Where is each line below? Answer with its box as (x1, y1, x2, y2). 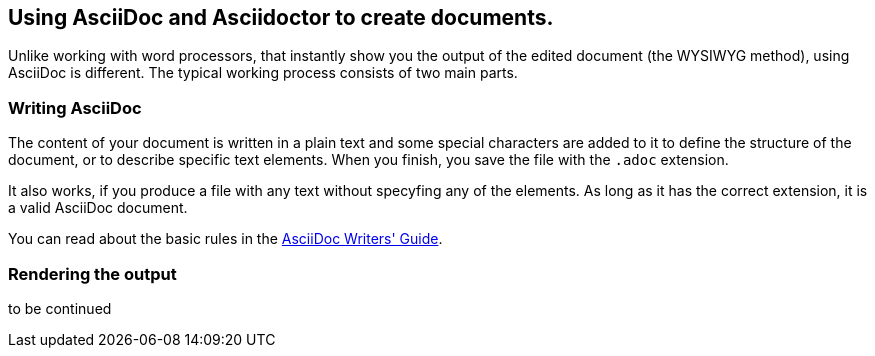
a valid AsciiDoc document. (8, 199, 188, 217)
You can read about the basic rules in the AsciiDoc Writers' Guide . (8, 230, 443, 248)
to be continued (8, 299, 112, 317)
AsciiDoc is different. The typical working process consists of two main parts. (8, 64, 518, 82)
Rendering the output (8, 263, 177, 284)
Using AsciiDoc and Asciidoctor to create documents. (8, 5, 554, 30)
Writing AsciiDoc (8, 97, 142, 118)
